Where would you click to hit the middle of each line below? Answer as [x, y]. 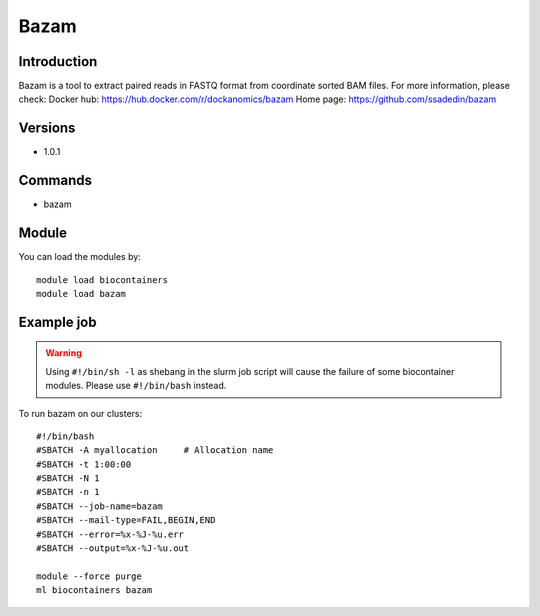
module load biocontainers [102, 279]
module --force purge [89, 576]
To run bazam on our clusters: [80, 413]
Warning [63, 353]
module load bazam [81, 293]
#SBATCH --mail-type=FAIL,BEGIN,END [126, 520]
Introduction [58, 61]
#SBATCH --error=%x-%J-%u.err [110, 534]
